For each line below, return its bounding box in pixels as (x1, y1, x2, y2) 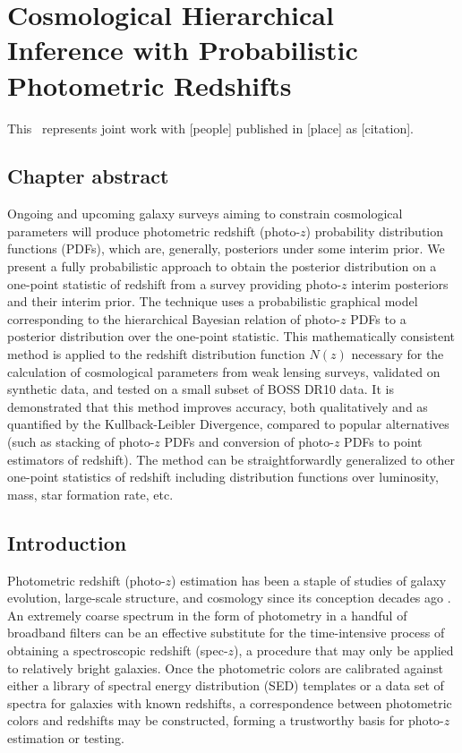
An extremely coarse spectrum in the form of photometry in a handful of (7, 605, 407, 624)
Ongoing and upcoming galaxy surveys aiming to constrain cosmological (7, 204, 403, 223)
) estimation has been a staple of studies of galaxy (171, 570, 447, 589)
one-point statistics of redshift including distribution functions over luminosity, (7, 467, 439, 486)
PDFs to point (344, 432, 423, 451)
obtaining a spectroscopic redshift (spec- (7, 640, 228, 659)
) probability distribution (305, 221, 444, 240)
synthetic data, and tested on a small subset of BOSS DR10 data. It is (7, 380, 394, 398)
